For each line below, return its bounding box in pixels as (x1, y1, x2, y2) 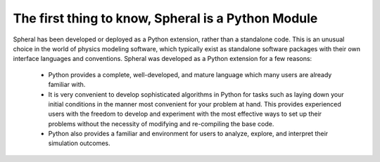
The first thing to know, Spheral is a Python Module (13, 11, 318, 26)
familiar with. (48, 81, 86, 89)
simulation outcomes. (48, 139, 110, 147)
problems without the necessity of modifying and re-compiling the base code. (48, 119, 274, 128)
